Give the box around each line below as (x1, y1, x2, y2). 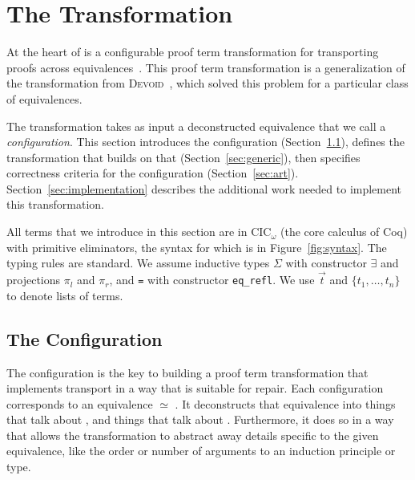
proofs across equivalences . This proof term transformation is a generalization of (6, 59, 405, 75)
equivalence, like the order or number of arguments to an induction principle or (6, 442, 396, 459)
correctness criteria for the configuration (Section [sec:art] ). (6, 165, 299, 181)
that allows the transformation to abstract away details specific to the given (6, 426, 379, 443)
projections (6, 271, 61, 288)
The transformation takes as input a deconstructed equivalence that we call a (6, 117, 386, 134)
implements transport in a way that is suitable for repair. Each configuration (6, 380, 384, 397)
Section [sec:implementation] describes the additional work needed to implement (6, 180, 402, 197)
